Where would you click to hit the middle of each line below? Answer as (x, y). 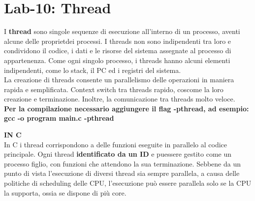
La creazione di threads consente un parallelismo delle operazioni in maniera (119, 80)
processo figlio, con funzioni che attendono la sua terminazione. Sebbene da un (122, 163)
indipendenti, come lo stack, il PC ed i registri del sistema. (93, 70)
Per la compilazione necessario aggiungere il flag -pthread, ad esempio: (127, 108)
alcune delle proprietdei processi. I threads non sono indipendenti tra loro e (118, 41)
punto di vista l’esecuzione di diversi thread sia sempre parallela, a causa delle (122, 173)
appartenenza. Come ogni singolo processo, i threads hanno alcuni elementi (117, 60)
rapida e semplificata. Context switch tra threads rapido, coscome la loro (114, 89)
